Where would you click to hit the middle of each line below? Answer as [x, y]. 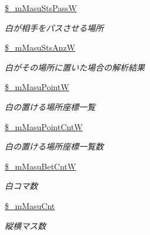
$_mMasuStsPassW [41, 8]
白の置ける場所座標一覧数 [54, 146]
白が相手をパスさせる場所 [54, 27]
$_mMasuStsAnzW [40, 47]
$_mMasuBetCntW [41, 166]
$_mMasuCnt [30, 205]
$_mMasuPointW [37, 87]
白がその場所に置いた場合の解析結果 [75, 67]
